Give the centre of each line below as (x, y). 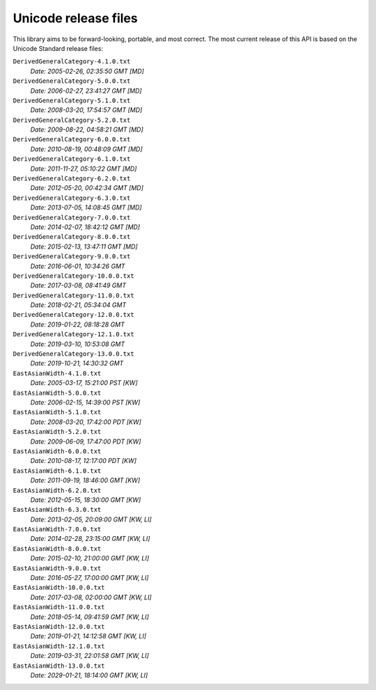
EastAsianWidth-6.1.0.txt (57, 471)
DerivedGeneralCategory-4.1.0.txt (72, 62)
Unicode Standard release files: (58, 48)
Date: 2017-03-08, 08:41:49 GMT (78, 285)
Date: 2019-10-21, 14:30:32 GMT (77, 363)
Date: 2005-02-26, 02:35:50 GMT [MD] (87, 71)
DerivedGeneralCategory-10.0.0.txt (74, 276)
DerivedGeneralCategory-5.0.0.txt (72, 81)
